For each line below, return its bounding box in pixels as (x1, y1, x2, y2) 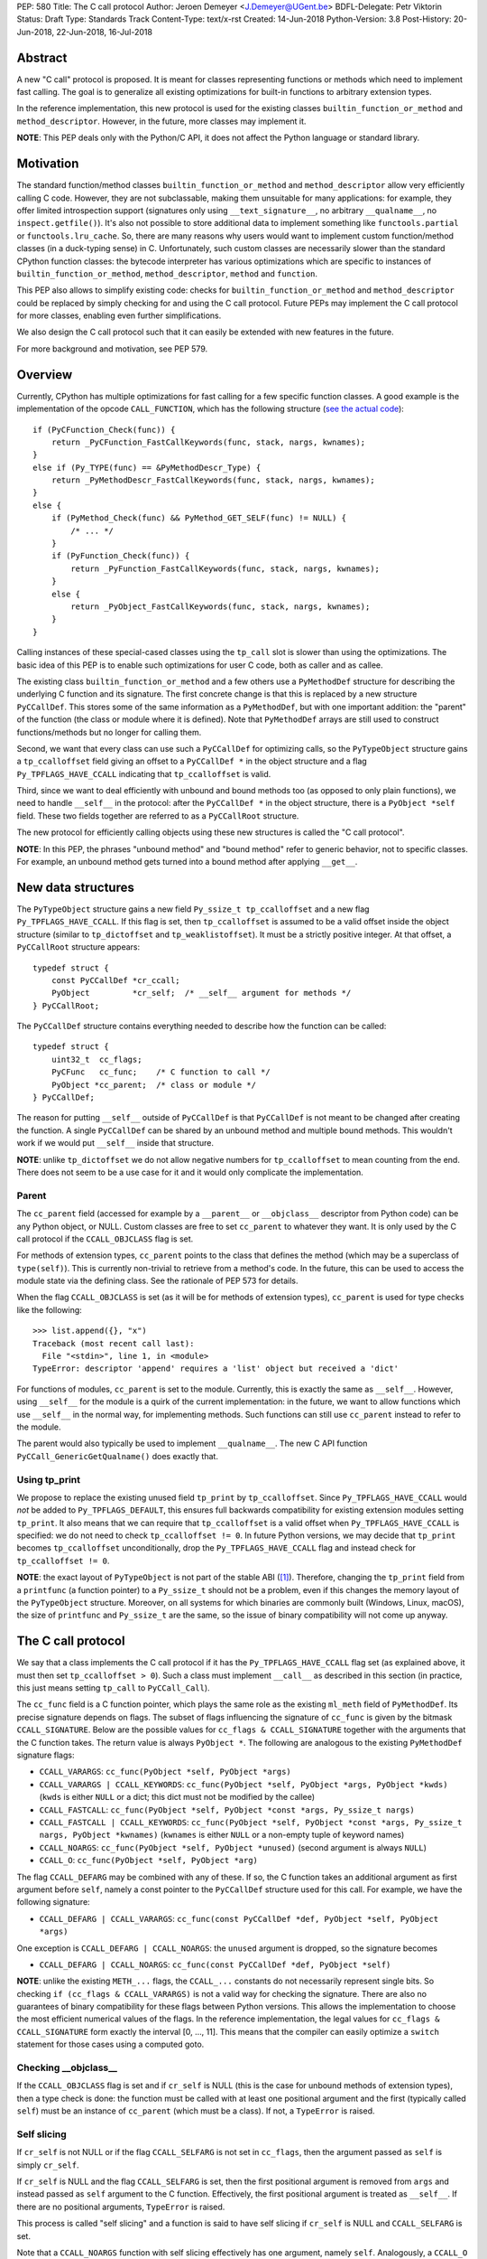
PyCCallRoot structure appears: (16, 942, 141, 952)
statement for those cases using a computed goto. (16, 2039, 205, 2050)
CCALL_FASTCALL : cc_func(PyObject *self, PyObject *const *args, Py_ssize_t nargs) (39, 1804, 415, 1815)
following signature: (16, 1897, 90, 1907)
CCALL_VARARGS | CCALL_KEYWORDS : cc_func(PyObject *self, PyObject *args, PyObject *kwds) (39, 1778, 448, 1789)
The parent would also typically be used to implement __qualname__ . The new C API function (16, 1438, 368, 1449)
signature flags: (16, 1749, 75, 1761)
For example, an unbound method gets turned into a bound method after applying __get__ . (16, 857, 358, 867)
